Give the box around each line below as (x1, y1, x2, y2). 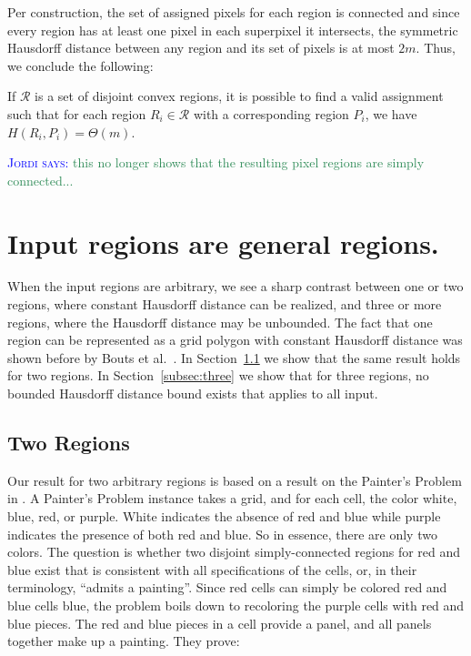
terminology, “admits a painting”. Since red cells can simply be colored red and (7, 578, 447, 597)
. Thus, (416, 38, 456, 57)
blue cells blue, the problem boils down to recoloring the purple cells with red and (7, 595, 465, 614)
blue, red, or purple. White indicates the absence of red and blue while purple (7, 507, 441, 526)
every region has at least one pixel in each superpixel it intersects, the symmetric (7, 20, 458, 39)
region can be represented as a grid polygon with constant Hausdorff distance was (7, 330, 463, 349)
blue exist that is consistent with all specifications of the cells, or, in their (7, 560, 417, 579)
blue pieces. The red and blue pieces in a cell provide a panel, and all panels (7, 613, 432, 632)
